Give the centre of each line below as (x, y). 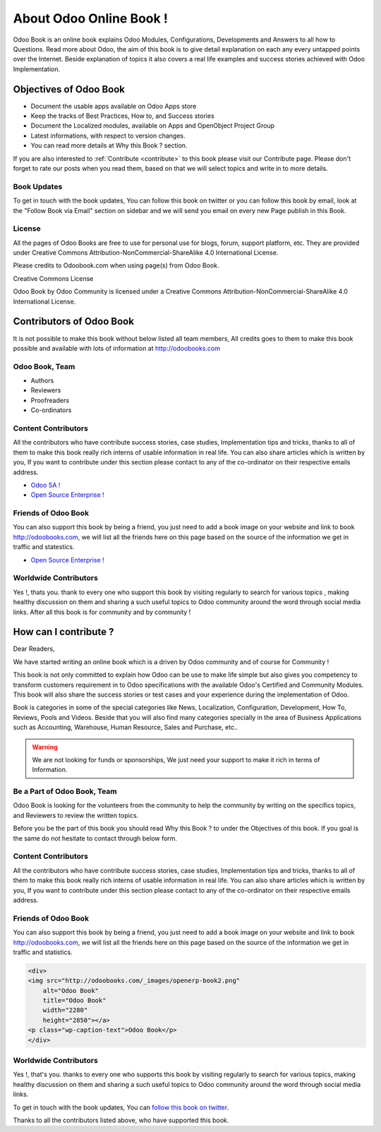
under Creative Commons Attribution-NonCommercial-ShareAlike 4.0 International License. (146, 253)
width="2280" (65, 1010)
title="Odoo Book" (74, 1001)
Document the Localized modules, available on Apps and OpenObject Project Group (153, 126)
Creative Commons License (53, 278)
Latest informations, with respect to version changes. (108, 136)
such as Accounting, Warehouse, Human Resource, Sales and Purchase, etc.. (126, 728)
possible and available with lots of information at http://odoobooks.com (116, 348)
